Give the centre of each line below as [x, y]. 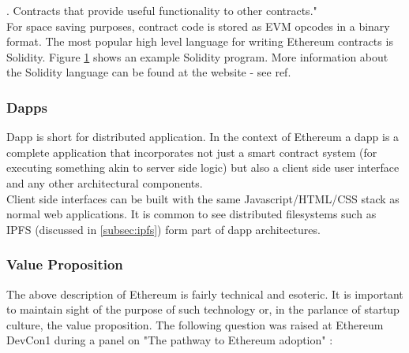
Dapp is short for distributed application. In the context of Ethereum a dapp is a [203, 137]
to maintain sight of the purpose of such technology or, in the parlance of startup [203, 309]
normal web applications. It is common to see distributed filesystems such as [191, 214]
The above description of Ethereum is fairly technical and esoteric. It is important [205, 294]
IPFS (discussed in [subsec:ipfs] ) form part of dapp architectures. [163, 229]
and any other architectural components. [105, 182]
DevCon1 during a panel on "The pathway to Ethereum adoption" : [170, 340]
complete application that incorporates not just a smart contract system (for [192, 152]
